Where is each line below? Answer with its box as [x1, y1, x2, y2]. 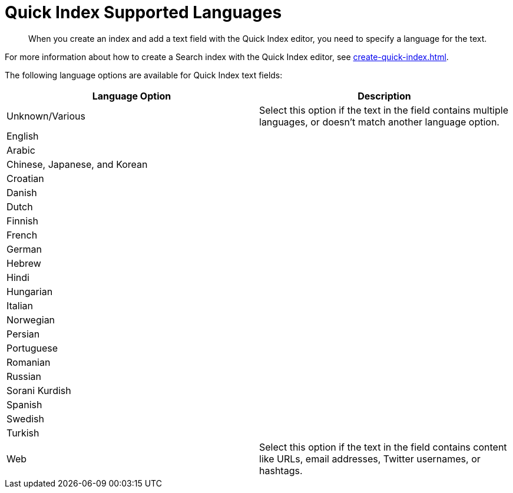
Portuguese [6, 342, 58, 354]
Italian [6, 299, 34, 312]
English [6, 130, 39, 142]
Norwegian [6, 313, 55, 326]
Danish [6, 186, 37, 198]
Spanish [6, 398, 42, 411]
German [6, 243, 42, 255]
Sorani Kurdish [6, 384, 71, 396]
